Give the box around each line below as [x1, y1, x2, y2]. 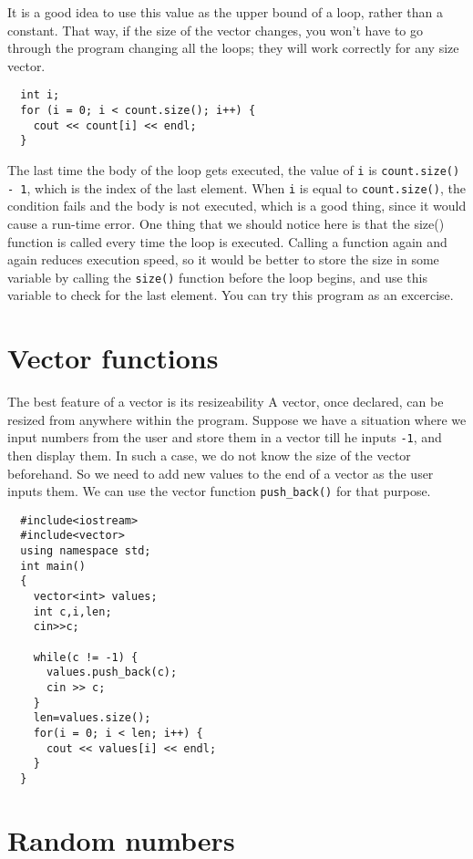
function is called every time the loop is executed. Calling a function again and [7, 232, 447, 251]
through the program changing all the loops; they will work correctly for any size [7, 38, 459, 57]
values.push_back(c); [46, 666, 178, 679]
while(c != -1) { [33, 650, 139, 664]
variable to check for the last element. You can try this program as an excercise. [7, 285, 454, 305]
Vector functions [7, 339, 219, 377]
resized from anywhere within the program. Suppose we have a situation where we [7, 409, 467, 429]
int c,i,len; [33, 605, 112, 618]
